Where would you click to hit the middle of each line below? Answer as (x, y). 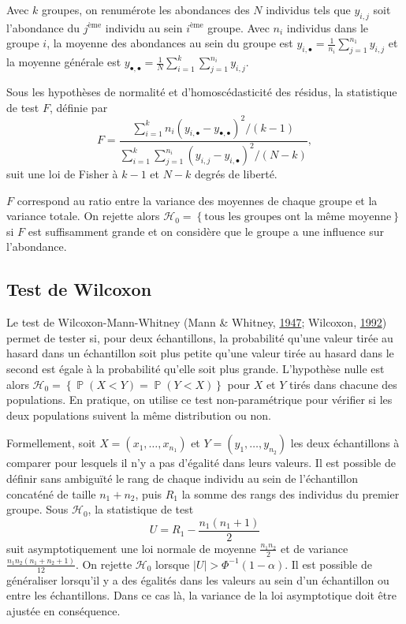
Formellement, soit (51, 443)
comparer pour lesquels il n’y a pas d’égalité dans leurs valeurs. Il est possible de (201, 463)
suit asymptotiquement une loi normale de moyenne (131, 548)
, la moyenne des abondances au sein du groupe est (170, 43)
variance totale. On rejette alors (83, 216)
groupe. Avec (238, 27)
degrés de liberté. (236, 174)
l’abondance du (43, 27)
